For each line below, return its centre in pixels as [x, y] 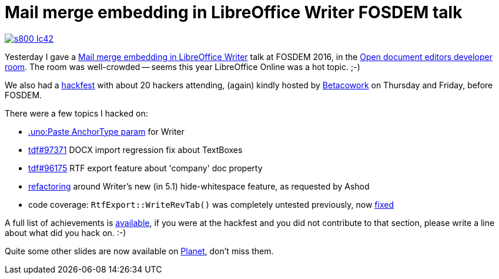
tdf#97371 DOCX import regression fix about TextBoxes [135, 150]
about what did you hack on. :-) [66, 232]
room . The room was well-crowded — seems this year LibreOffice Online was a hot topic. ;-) [182, 67]
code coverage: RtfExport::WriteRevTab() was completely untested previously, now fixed [211, 204]
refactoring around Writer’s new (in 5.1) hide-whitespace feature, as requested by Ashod [199, 186]
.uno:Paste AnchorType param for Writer [106, 131]
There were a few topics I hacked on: [76, 113]
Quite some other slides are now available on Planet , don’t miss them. [139, 251]
